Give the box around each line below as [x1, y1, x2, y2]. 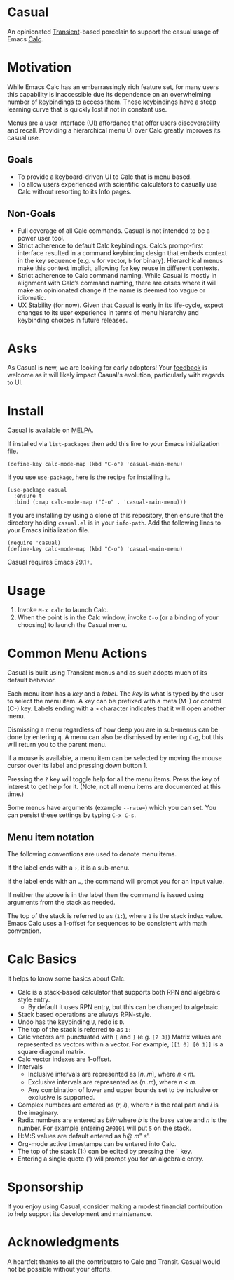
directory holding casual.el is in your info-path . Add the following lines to [7, 518, 221, 527]
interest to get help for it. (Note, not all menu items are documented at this [7, 783, 221, 791]
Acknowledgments [7, 1234, 121, 1251]
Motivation [7, 60, 72, 76]
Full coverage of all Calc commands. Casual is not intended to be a [17, 226, 210, 235]
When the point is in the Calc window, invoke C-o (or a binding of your [17, 613, 219, 621]
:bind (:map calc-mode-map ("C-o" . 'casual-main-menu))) [13, 499, 187, 506]
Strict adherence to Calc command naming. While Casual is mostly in [17, 271, 217, 279]
